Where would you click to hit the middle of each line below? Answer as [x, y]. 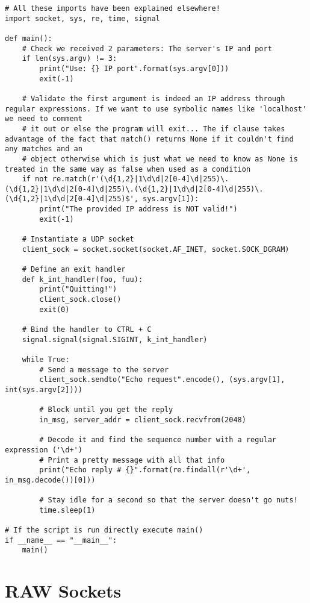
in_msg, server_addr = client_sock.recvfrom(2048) [143, 420]
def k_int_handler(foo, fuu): [82, 279]
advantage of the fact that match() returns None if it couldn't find [149, 139]
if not [35, 179]
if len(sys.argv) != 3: [70, 59]
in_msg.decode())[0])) [50, 480]
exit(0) [54, 309]
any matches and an [44, 149]
